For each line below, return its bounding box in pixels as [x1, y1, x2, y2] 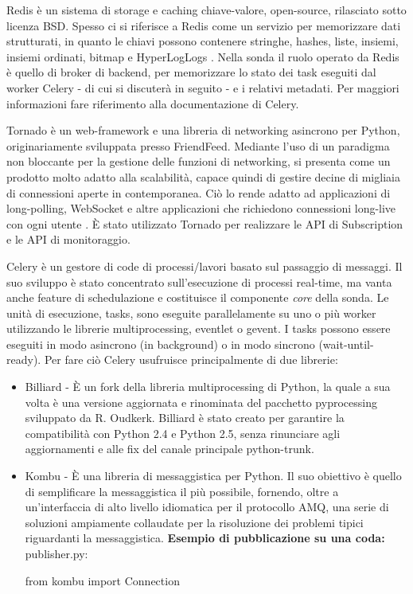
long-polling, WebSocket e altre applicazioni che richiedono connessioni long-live [6, 200, 396, 217]
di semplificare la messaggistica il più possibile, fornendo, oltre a [25, 483, 339, 499]
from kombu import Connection [25, 572, 180, 588]
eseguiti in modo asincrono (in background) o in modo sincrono [6, 335, 315, 352]
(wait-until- [318, 335, 374, 352]
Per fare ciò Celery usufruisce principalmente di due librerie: [44, 351, 338, 368]
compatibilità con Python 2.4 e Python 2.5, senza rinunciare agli [25, 424, 341, 441]
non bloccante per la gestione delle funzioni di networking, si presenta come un [6, 153, 391, 170]
